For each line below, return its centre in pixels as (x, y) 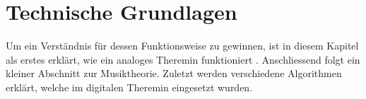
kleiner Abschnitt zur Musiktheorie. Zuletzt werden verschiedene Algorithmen (174, 73)
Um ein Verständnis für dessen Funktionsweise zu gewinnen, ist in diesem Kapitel (182, 46)
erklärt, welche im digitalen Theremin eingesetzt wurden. (129, 87)
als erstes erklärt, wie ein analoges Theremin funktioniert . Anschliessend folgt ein (183, 59)
